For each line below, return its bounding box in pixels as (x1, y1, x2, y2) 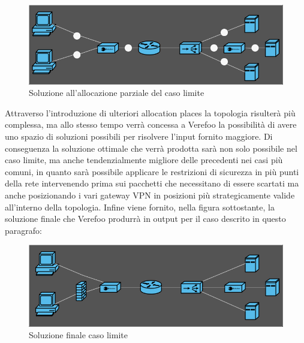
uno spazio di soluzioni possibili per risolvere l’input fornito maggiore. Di (5, 130, 273, 142)
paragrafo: (5, 224, 42, 236)
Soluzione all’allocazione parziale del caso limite (29, 86, 204, 99)
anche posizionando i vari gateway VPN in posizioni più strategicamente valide (5, 188, 295, 201)
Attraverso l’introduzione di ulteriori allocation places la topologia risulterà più (5, 106, 296, 119)
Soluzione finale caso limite (29, 329, 128, 341)
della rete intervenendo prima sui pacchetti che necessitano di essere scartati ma (5, 177, 299, 189)
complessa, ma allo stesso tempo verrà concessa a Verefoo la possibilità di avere (5, 118, 297, 131)
